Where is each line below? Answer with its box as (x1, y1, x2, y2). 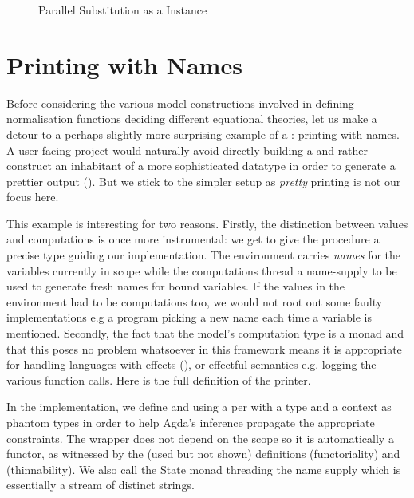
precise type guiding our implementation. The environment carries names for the (6, 247, 401, 263)
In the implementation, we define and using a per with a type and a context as (6, 398, 392, 415)
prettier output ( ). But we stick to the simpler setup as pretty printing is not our (6, 172, 401, 189)
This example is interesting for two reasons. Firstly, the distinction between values (6, 215, 408, 231)
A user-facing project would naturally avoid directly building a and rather (6, 141, 369, 158)
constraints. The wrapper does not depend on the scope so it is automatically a (6, 429, 394, 446)
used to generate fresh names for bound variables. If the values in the (6, 278, 345, 294)
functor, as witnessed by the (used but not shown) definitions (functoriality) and (6, 445, 400, 462)
